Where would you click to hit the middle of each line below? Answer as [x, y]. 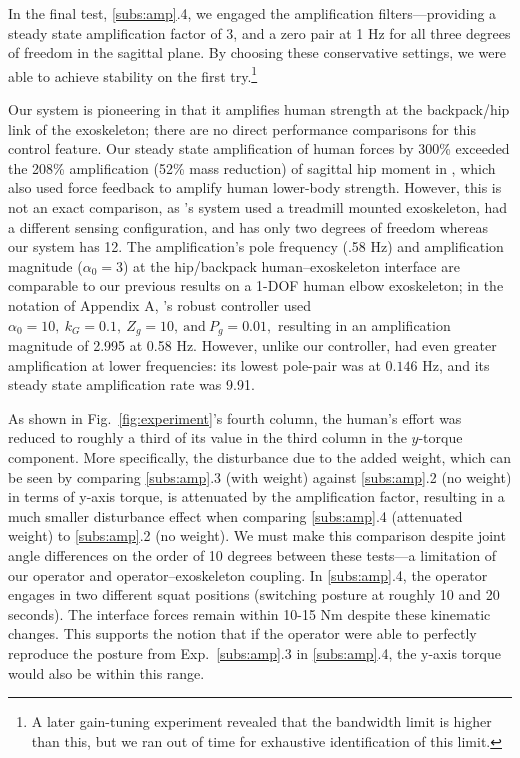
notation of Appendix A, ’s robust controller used [159, 304]
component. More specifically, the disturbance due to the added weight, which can [260, 456]
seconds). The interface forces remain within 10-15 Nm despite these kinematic [249, 613]
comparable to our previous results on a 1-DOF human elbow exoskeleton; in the [256, 285]
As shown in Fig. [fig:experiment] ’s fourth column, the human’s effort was [235, 417]
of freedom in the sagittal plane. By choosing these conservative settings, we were [257, 52]
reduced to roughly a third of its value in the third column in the [207, 437]
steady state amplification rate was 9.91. [131, 384]
